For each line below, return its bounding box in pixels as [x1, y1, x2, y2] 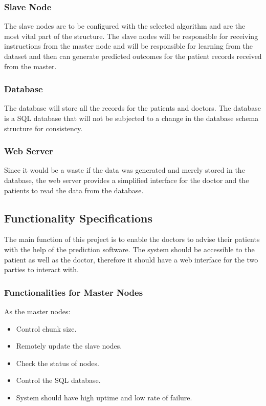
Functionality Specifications [4, 210, 152, 226]
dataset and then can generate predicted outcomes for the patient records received [4, 51, 262, 61]
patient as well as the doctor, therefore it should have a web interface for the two [4, 254, 258, 265]
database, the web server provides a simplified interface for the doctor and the [4, 175, 249, 185]
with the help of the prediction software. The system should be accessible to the [4, 243, 255, 254]
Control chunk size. [16, 323, 77, 334]
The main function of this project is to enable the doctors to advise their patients [4, 234, 260, 245]
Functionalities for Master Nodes [4, 286, 143, 298]
